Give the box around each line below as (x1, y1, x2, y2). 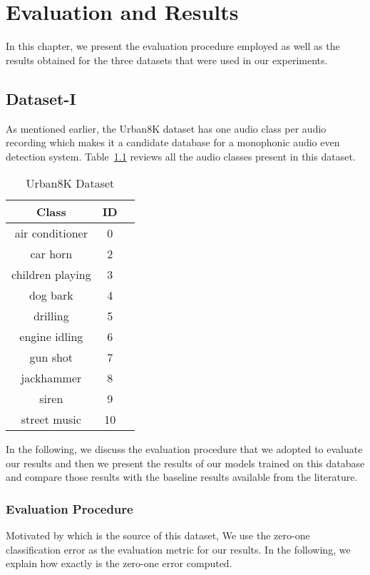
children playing (11, 266, 91, 283)
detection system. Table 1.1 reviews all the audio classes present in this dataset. (6, 148, 356, 163)
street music (21, 411, 81, 428)
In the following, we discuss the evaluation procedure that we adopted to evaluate (6, 442, 363, 457)
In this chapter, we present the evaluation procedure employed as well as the (6, 39, 340, 54)
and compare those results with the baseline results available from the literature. (6, 469, 358, 484)
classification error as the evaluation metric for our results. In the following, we (6, 541, 351, 556)
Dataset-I (6, 87, 76, 109)
